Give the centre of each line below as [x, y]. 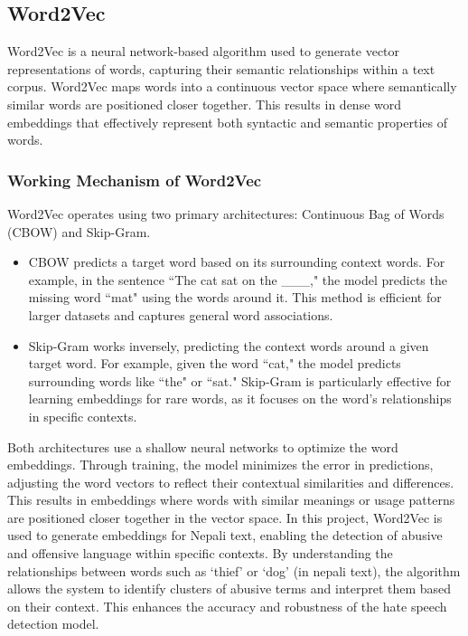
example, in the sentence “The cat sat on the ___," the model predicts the [238, 279]
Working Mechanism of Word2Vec [135, 180]
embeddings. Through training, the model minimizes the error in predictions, [220, 465]
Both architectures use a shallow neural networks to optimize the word [203, 446]
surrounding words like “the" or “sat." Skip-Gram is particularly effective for [240, 380]
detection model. [53, 624]
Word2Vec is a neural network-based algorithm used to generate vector [204, 51]
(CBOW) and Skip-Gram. [79, 231]
